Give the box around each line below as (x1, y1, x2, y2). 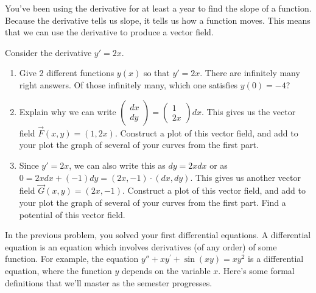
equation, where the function (5, 264, 112, 277)
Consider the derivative (5, 46, 92, 58)
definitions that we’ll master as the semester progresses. (5, 276, 212, 289)
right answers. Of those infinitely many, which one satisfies (19, 78, 238, 91)
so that (143, 66, 170, 79)
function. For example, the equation (5, 252, 139, 265)
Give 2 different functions (19, 66, 114, 79)
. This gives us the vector (201, 105, 296, 118)
